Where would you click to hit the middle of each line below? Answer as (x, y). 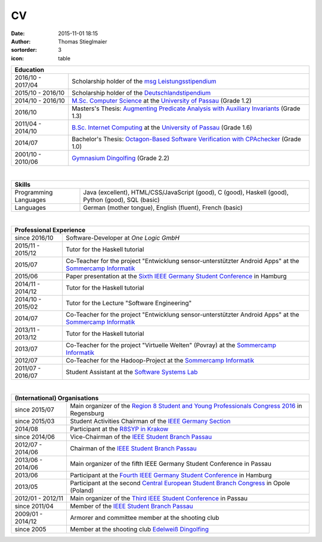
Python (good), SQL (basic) (122, 200)
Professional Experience (50, 230)
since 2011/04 (34, 506)
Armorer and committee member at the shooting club (145, 518)
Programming (34, 192)
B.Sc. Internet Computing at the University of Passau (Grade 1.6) (162, 128)
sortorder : (24, 50)
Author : (21, 41)
